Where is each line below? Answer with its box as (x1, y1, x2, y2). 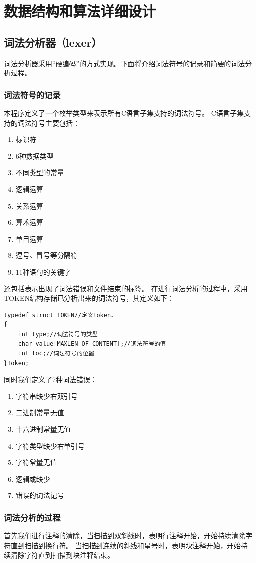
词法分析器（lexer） (4, 35, 102, 50)
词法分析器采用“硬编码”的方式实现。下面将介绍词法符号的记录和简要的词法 (4, 58, 245, 68)
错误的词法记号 (15, 490, 64, 500)
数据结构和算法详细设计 (4, 1, 156, 21)
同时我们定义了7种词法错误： (4, 374, 97, 385)
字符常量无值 (15, 457, 57, 467)
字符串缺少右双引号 (15, 390, 78, 401)
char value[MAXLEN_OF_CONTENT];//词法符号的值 (18, 340, 166, 348)
